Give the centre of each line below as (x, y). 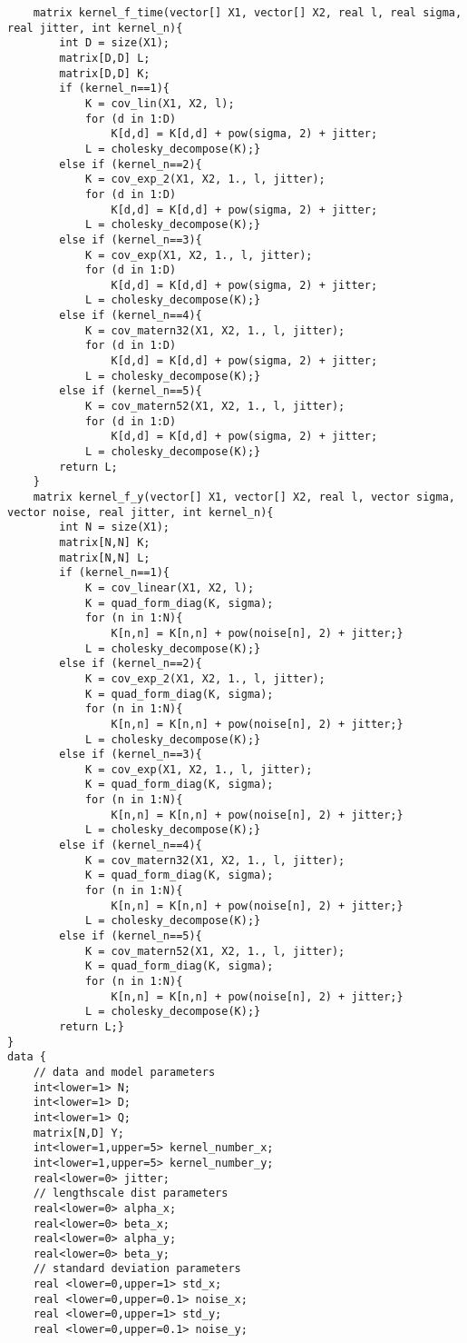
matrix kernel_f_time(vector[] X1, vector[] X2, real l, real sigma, (248, 13)
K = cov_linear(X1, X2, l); (170, 587)
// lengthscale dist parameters (131, 1194)
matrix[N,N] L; (105, 557)
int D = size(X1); (114, 43)
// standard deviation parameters (137, 1269)
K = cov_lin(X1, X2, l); (160, 103)
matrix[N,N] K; (105, 542)
